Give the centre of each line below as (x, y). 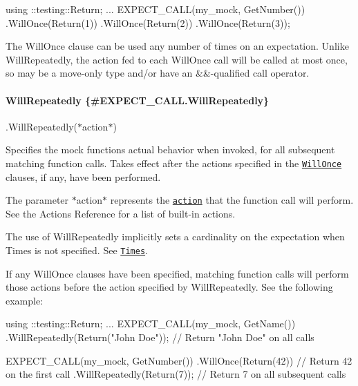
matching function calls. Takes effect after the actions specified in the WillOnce (174, 163)
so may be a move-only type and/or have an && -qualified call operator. (158, 73)
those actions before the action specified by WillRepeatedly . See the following (169, 287)
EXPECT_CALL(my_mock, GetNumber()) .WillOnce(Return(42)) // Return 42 (179, 360)
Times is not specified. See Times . (77, 250)
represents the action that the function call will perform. (232, 200)
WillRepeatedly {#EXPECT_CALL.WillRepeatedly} (138, 100)
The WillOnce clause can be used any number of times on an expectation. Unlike (177, 46)
